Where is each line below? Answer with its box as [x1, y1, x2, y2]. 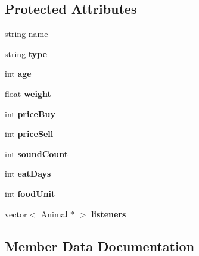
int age [5, 67, 32, 80]
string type [5, 47, 47, 60]
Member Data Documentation [5, 236, 195, 255]
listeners [91, 207, 126, 220]
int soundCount [5, 147, 69, 160]
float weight [5, 87, 51, 99]
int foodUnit [5, 187, 55, 199]
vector [5, 207, 27, 220]
